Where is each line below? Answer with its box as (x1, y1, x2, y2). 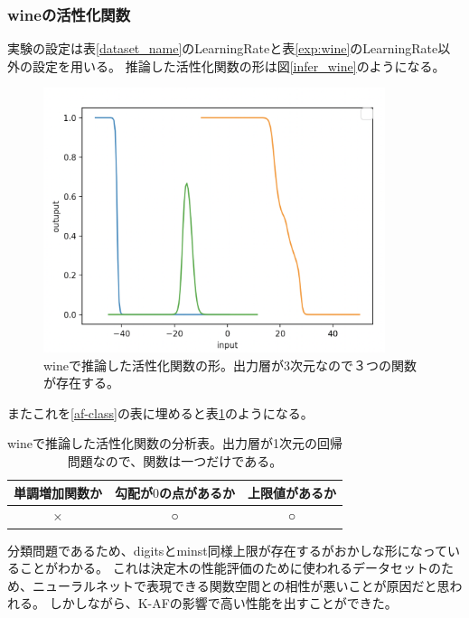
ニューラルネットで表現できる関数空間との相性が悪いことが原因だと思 (32, 576, 450, 595)
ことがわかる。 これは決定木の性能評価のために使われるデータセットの (19, 558, 441, 577)
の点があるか (159, 482, 235, 501)
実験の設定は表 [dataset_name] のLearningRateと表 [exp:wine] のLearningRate (7, 39, 438, 58)
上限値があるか (248, 482, 336, 501)
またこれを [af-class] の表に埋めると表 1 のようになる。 (7, 403, 314, 422)
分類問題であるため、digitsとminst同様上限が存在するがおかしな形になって (7, 540, 447, 559)
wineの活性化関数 (7, 3, 131, 25)
